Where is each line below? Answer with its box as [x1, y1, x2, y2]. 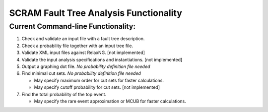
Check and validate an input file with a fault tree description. [21, 36, 145, 42]
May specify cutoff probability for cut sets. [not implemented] [34, 84, 160, 90]
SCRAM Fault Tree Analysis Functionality [9, 7, 182, 18]
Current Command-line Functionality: [9, 22, 136, 31]
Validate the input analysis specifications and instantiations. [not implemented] [21, 56, 183, 62]
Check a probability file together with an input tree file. [21, 43, 134, 49]
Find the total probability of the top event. [21, 91, 107, 97]
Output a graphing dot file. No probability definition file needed [21, 63, 150, 69]
